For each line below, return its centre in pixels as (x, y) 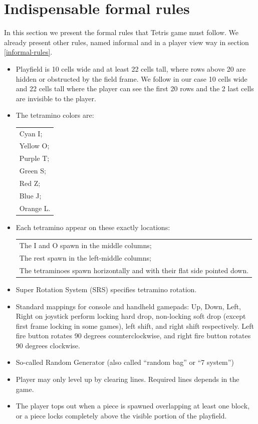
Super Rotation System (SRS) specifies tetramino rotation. (106, 289)
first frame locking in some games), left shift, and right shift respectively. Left (135, 326)
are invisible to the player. (56, 98)
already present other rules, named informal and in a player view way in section (126, 42)
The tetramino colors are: (55, 115)
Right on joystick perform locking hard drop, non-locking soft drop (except (131, 316)
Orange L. (35, 208)
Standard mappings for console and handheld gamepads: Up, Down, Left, (128, 306)
